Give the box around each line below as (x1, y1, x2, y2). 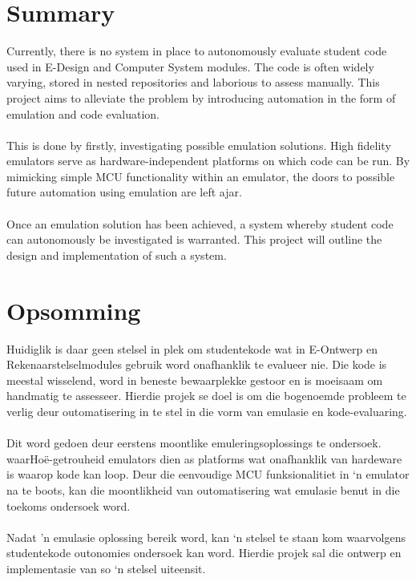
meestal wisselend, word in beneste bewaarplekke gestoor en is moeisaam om (6, 371, 383, 388)
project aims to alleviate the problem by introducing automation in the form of (6, 89, 396, 106)
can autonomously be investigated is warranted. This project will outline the (6, 231, 382, 248)
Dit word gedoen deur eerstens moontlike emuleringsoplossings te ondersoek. (6, 434, 382, 451)
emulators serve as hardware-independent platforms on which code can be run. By (6, 152, 410, 169)
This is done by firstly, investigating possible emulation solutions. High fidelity (6, 136, 391, 153)
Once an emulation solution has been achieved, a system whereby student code (6, 215, 394, 232)
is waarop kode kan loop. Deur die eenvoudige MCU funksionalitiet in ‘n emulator (6, 466, 410, 483)
